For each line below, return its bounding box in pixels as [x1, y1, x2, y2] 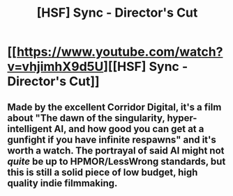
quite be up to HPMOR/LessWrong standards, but [7, 155, 226, 168]
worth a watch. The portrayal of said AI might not [7, 145, 225, 156]
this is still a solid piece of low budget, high [7, 166, 198, 178]
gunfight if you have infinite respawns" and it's [7, 133, 216, 145]
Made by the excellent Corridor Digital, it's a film [7, 101, 222, 113]
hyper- [167, 112, 197, 124]
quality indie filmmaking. [7, 177, 118, 189]
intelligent [7, 123, 52, 135]
